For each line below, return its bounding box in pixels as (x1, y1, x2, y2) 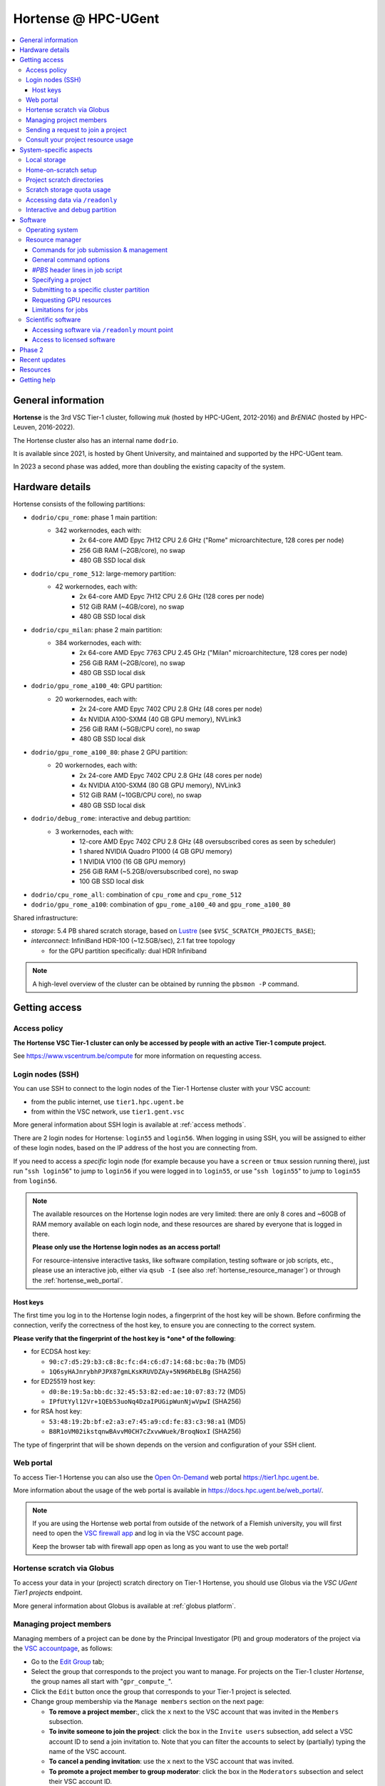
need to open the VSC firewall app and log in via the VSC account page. (32, 1529, 244, 1537)
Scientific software (26, 315, 81, 324)
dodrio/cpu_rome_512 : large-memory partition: (31, 569, 176, 578)
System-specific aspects (19, 145, 93, 154)
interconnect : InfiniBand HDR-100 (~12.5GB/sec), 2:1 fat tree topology (31, 937, 235, 945)
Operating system (26, 225, 78, 234)
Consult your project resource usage (26, 136, 133, 144)
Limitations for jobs (32, 306, 88, 314)
